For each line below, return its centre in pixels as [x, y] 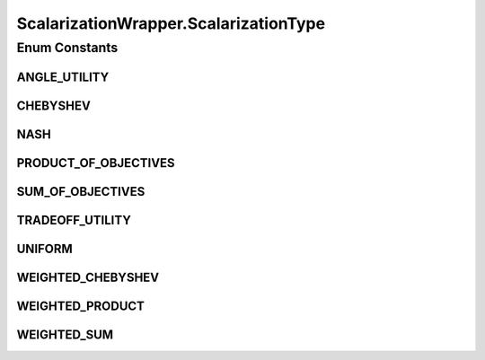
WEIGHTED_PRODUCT [81, 306]
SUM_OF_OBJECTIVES [81, 192]
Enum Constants [67, 48]
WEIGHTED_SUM [65, 334]
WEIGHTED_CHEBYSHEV [88, 277]
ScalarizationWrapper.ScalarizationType [171, 23]
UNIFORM [45, 248]
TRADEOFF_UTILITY [74, 220]
